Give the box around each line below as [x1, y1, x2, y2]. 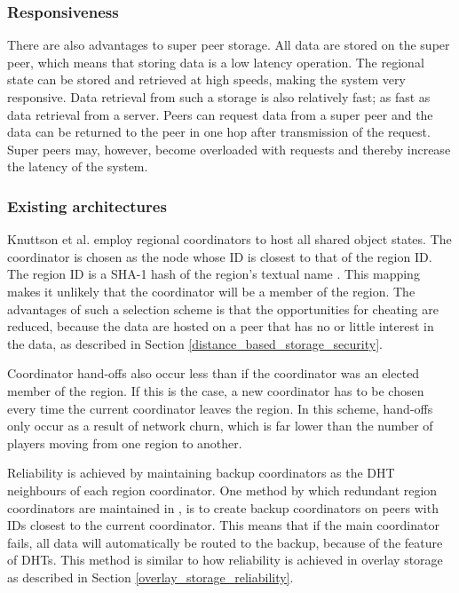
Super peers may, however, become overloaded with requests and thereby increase [7, 139, 451, 158]
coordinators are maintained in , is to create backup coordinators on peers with [7, 498, 439, 517]
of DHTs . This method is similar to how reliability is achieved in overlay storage [7, 550, 443, 569]
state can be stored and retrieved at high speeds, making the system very [7, 70, 406, 89]
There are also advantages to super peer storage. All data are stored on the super [7, 36, 450, 54]
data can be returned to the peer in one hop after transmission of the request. [7, 123, 431, 141]
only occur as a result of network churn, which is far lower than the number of [7, 416, 433, 435]
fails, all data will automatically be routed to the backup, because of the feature [7, 533, 443, 551]
